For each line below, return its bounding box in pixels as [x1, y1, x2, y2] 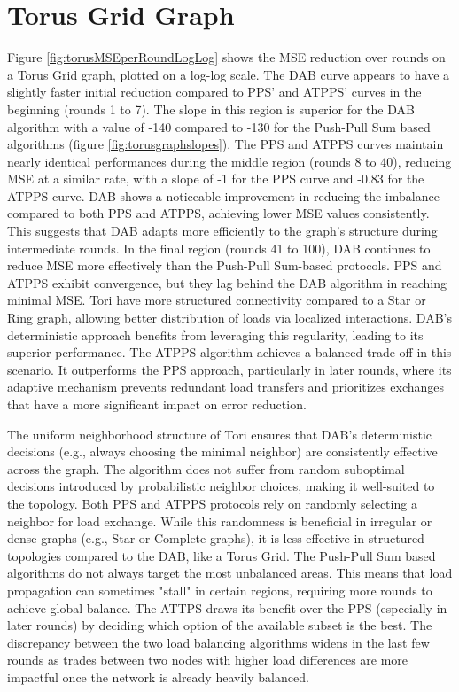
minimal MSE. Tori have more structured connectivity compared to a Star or [7, 291, 426, 309]
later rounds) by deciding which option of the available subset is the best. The [7, 616, 432, 634]
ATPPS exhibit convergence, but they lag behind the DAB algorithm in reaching [7, 273, 447, 292]
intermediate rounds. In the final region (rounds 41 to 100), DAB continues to [7, 238, 431, 257]
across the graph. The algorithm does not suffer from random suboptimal [7, 459, 405, 478]
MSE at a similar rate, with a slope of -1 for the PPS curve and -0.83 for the [7, 169, 424, 188]
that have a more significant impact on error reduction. [7, 395, 307, 413]
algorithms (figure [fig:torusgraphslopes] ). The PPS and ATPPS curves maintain [7, 135, 444, 153]
